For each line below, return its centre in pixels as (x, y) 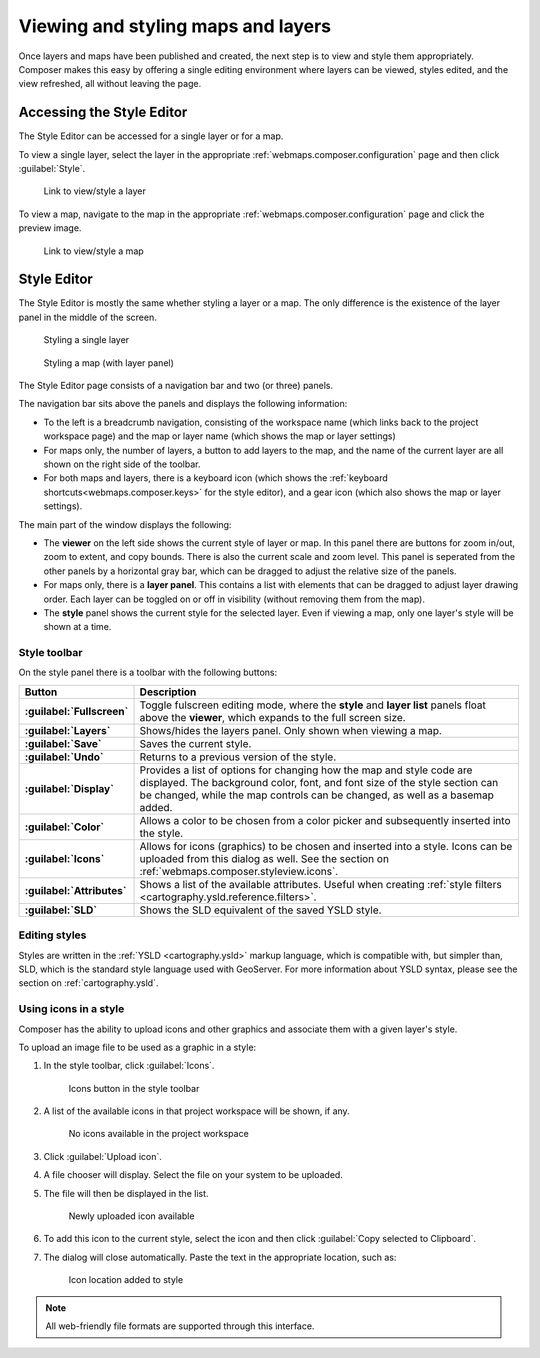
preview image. (50, 228)
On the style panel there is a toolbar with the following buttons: (148, 672)
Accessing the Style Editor (103, 112)
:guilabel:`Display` (69, 788)
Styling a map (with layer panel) (109, 362)
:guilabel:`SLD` (61, 910)
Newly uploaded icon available (131, 1216)
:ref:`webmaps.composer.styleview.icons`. (239, 871)
